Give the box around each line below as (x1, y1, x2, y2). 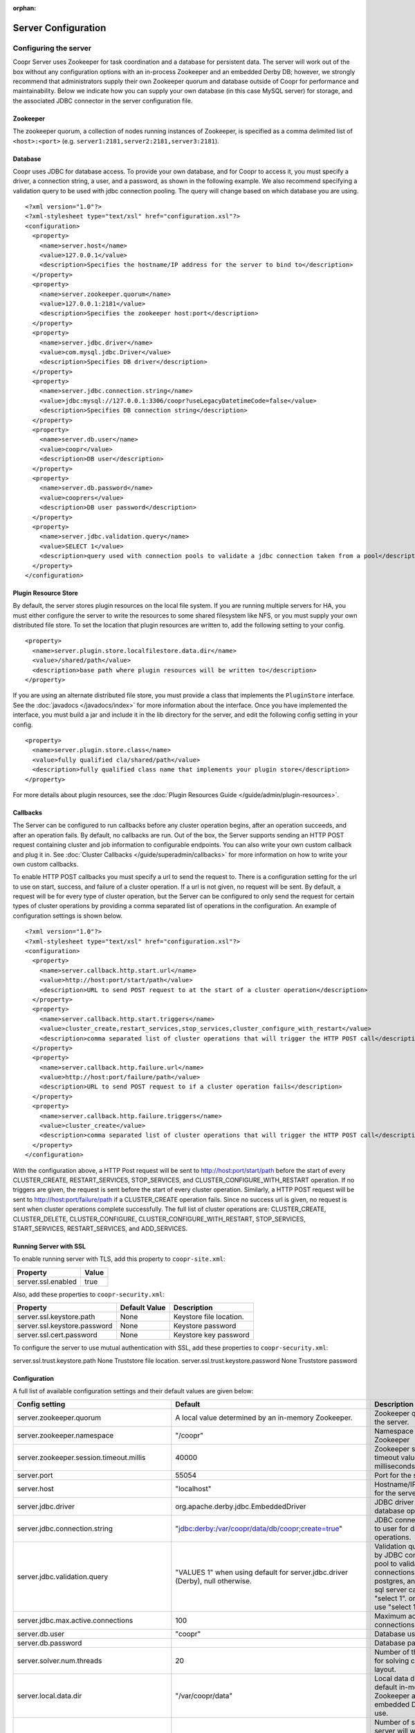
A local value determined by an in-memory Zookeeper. (175, 1413, 353, 1422)
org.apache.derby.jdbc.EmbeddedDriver (175, 1501, 306, 1511)
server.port (17, 1470, 53, 1480)
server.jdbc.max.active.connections (17, 1616, 133, 1626)
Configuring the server (12, 43, 92, 53)
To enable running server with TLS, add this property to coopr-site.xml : (12, 1255, 225, 1263)
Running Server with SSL (12, 1242, 86, 1251)
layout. (374, 1664, 397, 1674)
